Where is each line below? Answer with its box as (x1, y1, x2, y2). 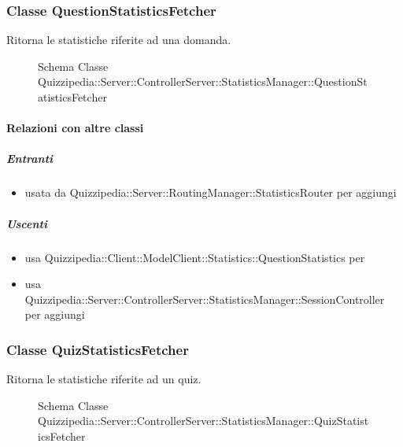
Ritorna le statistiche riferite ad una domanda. (6, 31, 231, 48)
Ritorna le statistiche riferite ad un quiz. (6, 371, 201, 387)
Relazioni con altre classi (6, 120, 144, 136)
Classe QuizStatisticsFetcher (6, 339, 189, 359)
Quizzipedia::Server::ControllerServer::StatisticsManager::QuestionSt (38, 73, 368, 90)
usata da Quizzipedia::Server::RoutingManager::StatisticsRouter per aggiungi (24, 184, 397, 201)
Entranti (6, 150, 54, 167)
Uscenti (6, 215, 47, 231)
